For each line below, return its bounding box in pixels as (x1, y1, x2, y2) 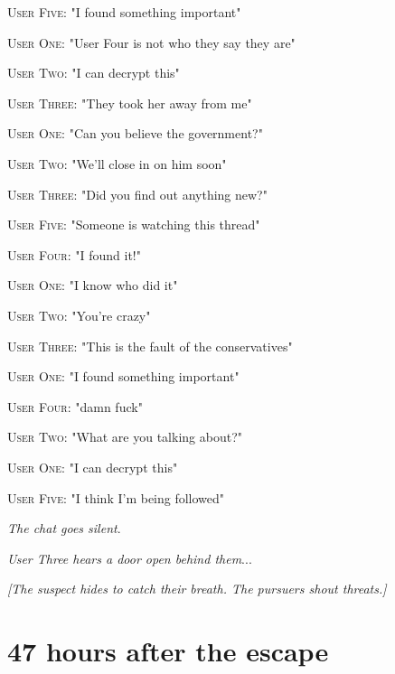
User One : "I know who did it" (7, 276, 178, 295)
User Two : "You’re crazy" (7, 305, 151, 324)
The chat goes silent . (7, 519, 121, 538)
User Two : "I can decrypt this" (7, 63, 180, 82)
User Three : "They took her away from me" (7, 93, 252, 112)
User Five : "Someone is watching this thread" (7, 215, 260, 234)
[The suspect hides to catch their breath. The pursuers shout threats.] (7, 579, 387, 598)
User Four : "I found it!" (7, 245, 141, 264)
